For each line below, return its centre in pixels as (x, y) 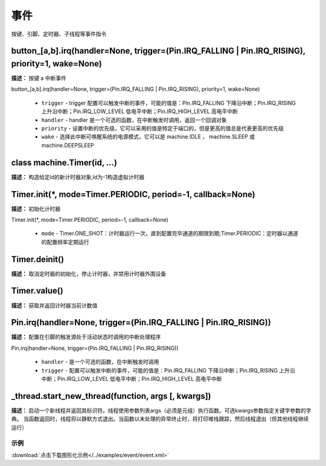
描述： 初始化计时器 (36, 209)
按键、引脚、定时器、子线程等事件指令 (59, 34)
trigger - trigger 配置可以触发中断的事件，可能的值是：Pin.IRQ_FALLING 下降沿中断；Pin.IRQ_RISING (168, 103)
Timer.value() (37, 291)
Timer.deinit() (38, 259)
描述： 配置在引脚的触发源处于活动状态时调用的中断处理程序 (86, 337)
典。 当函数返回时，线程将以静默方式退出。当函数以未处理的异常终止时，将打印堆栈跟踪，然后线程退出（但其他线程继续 (160, 419)
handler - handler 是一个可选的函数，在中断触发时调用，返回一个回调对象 (134, 120)
